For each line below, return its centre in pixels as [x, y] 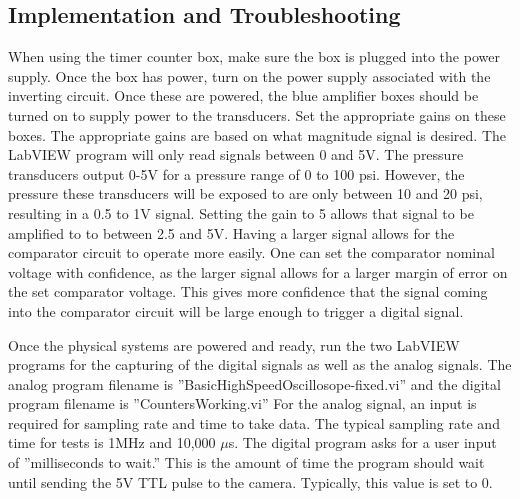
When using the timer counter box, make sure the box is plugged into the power [254, 56]
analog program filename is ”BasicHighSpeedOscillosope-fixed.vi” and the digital [254, 383]
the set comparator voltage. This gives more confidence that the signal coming [248, 291]
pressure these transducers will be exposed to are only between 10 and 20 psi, [245, 193]
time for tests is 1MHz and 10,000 [112, 442]
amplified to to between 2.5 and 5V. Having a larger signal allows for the [231, 232]
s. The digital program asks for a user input [362, 442]
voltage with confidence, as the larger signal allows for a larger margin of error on [258, 271]
